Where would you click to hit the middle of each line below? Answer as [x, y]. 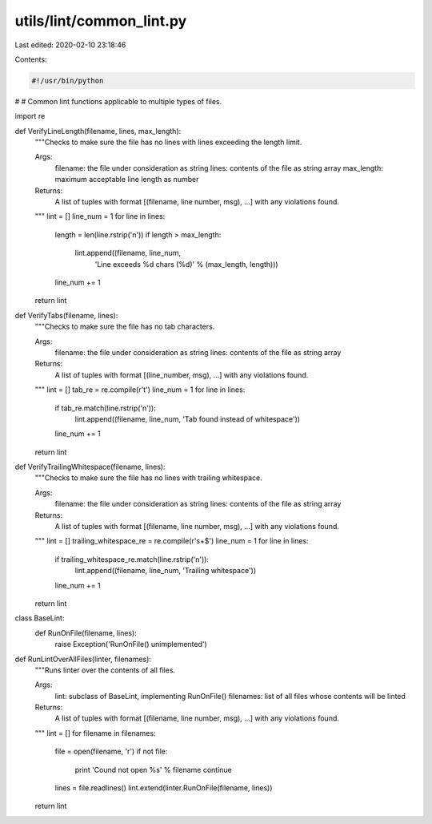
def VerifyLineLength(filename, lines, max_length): [98, 131]
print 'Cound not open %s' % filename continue [153, 769]
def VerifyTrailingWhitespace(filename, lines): [90, 467]
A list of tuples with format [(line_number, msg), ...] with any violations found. [182, 375]
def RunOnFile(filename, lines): [86, 632]
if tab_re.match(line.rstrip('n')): [105, 408]
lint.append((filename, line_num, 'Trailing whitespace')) [165, 571]
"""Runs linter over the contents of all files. [105, 670]
